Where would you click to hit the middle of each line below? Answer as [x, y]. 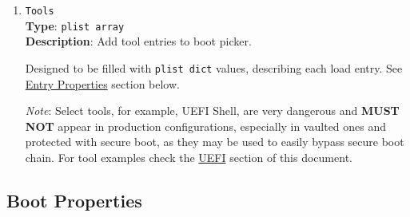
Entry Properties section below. [102, 83]
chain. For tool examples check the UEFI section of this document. [189, 157]
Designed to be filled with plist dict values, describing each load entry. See [214, 67]
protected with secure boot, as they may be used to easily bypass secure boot [215, 142]
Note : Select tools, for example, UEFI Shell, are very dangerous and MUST [212, 110]
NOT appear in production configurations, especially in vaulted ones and [206, 126]
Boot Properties [74, 200]
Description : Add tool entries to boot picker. [138, 41]
